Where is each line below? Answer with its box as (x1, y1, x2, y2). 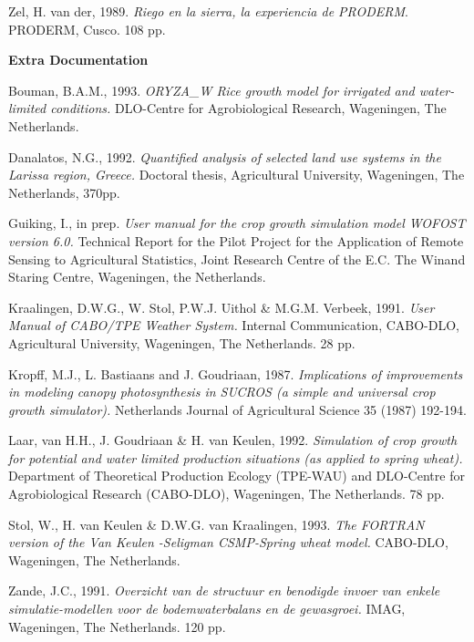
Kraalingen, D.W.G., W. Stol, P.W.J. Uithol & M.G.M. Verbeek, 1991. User (8, 297, 435, 316)
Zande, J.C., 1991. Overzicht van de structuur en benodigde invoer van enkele (8, 581, 440, 600)
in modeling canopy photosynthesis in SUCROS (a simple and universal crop (8, 382, 436, 401)
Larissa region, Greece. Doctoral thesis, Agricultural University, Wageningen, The (8, 165, 465, 184)
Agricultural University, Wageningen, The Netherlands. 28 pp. (8, 333, 355, 352)
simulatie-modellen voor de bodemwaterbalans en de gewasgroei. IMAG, (8, 599, 406, 618)
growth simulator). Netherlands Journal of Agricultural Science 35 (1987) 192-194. (8, 399, 467, 419)
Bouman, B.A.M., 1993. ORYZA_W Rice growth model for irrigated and (8, 80, 415, 99)
